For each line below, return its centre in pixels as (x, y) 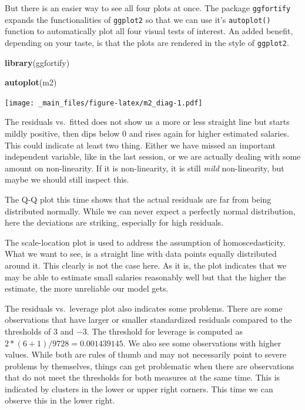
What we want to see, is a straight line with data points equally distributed (141, 254)
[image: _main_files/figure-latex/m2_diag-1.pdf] (104, 103)
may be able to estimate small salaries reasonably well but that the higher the (145, 277)
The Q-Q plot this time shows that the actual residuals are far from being (138, 199)
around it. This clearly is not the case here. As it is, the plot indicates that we (146, 265)
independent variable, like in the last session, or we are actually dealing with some (153, 156)
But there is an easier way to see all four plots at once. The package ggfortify (148, 8)
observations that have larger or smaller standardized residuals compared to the (148, 320)
